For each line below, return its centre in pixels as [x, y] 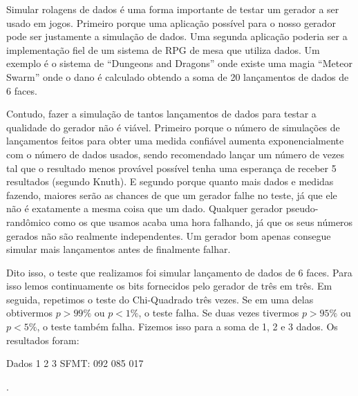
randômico [28, 221]
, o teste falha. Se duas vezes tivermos [219, 313]
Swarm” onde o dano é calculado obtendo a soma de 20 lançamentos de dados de [178, 76]
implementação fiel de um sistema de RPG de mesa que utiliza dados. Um [163, 49]
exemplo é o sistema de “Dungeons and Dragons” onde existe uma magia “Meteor [179, 63]
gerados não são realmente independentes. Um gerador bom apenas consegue [169, 235]
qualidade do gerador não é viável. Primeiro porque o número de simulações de [173, 127]
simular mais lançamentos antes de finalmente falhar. [119, 249]
